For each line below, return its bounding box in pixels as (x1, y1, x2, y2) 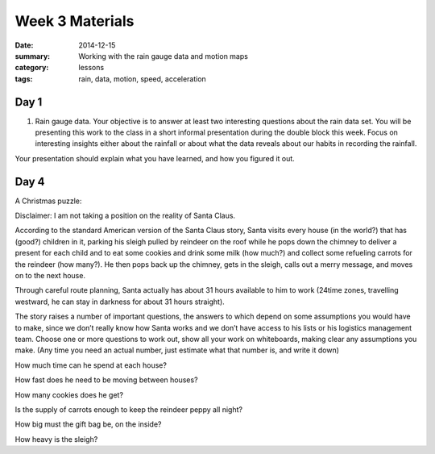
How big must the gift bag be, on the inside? (14, 419, 162, 429)
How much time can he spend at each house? (14, 360, 167, 370)
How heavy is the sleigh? (14, 434, 98, 444)
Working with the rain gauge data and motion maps (78, 51, 249, 60)
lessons (78, 63, 105, 73)
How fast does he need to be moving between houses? (14, 375, 198, 385)
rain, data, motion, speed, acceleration (78, 73, 207, 84)
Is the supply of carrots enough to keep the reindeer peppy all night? (14, 404, 243, 414)
